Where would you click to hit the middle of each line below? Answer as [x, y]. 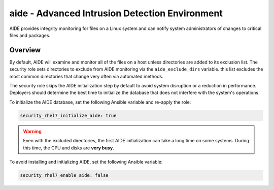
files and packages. [30, 35]
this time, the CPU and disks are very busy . [68, 148]
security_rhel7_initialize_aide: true [68, 115]
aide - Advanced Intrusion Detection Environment [116, 13]
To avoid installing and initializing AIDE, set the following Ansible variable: [86, 162]
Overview [25, 50]
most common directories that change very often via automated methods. [86, 76]
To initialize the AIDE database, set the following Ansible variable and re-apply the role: [100, 102]
